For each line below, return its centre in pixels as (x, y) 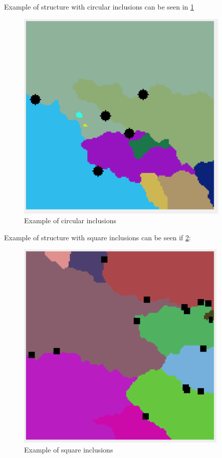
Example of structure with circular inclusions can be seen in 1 (99, 7)
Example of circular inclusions (70, 220)
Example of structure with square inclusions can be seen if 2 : (97, 237)
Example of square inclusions (69, 449)
